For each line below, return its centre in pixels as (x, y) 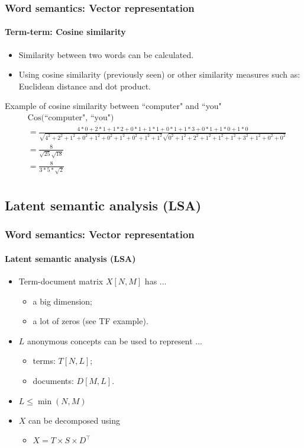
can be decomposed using (74, 420)
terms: (44, 361)
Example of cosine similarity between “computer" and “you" (113, 106)
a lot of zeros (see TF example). (90, 321)
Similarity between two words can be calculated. (106, 54)
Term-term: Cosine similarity (65, 32)
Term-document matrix (61, 281)
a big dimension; (63, 301)
